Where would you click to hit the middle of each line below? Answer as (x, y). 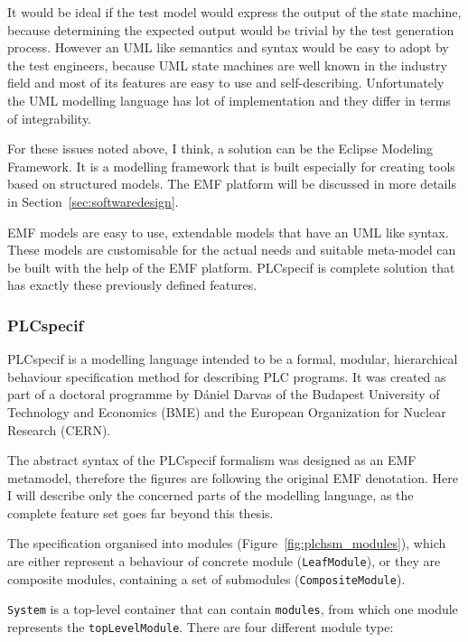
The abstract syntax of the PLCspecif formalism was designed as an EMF (212, 460)
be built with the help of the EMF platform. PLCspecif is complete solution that (231, 267)
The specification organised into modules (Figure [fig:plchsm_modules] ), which (227, 543)
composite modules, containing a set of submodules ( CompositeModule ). (206, 578)
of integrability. (50, 118)
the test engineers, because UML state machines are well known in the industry (227, 65)
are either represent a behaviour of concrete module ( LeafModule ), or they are (224, 561)
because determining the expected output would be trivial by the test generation (231, 29)
